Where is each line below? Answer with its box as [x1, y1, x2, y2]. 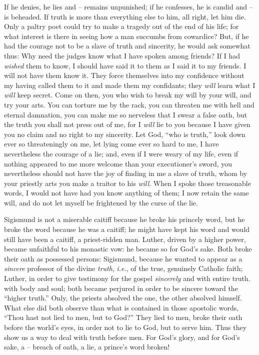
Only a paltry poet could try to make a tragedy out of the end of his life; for [4, 21, 239, 31]
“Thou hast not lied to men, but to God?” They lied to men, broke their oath [4, 312, 242, 322]
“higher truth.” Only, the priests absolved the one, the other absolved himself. [4, 292, 242, 303]
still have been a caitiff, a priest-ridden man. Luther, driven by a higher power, [4, 233, 246, 244]
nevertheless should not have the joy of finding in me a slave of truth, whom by [4, 168, 247, 178]
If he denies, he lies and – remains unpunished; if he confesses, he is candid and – [4, 1, 253, 11]
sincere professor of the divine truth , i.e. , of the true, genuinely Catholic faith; [4, 263, 243, 273]
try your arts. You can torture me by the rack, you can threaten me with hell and [4, 99, 254, 109]
